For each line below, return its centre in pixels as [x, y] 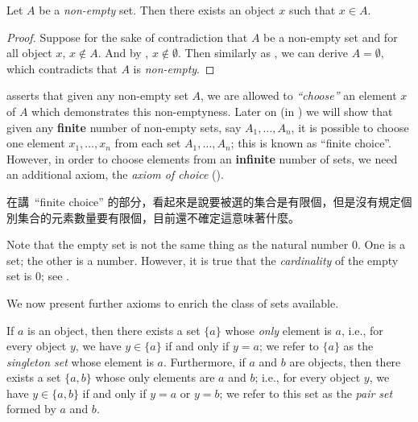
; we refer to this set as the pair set [306, 393]
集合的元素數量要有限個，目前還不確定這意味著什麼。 [158, 217]
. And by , [123, 53]
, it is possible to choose [350, 127]
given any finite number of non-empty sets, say [124, 127]
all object [29, 53]
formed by [31, 409]
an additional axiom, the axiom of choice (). [115, 174]
